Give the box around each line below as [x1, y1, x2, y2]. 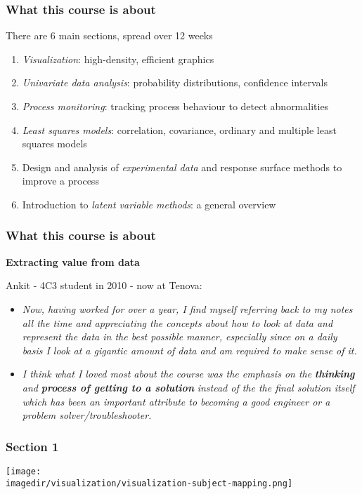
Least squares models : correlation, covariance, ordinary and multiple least [22, 122, 337, 137]
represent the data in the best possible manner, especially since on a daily [22, 329, 337, 344]
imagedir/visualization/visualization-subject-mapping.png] [6, 478, 293, 488]
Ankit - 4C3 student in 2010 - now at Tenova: [6, 278, 202, 293]
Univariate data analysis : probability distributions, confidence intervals [22, 75, 328, 90]
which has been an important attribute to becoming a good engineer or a [22, 394, 330, 408]
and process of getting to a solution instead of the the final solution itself [22, 380, 355, 394]
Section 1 [6, 437, 59, 455]
